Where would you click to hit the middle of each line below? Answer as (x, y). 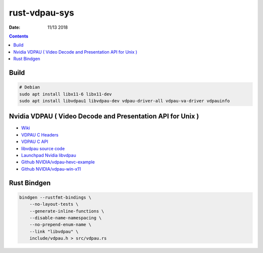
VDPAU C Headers (40, 135)
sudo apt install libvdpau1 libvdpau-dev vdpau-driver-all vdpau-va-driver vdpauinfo (124, 101)
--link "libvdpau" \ (54, 231)
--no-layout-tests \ (54, 204)
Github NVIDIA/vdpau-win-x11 (51, 169)
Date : (15, 27)
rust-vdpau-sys (42, 13)
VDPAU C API (35, 142)
